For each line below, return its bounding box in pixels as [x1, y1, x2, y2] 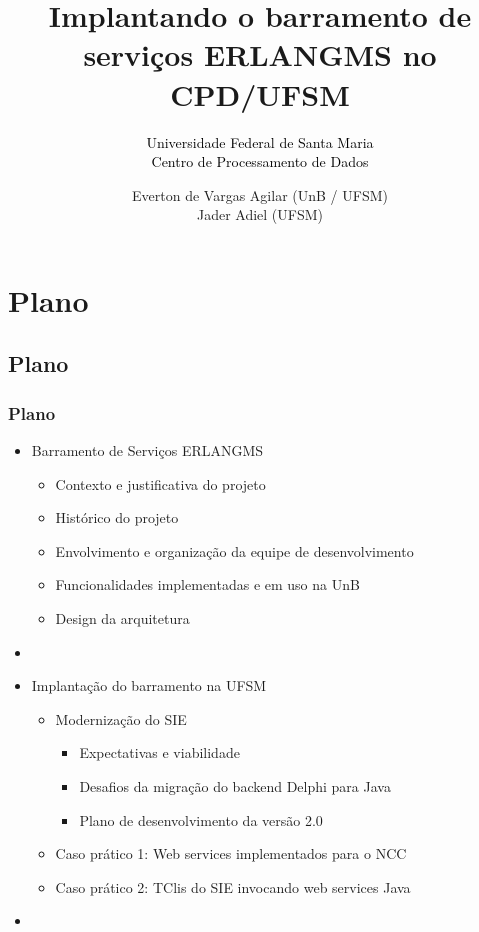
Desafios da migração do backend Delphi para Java [79, 776, 391, 796]
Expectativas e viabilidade [79, 742, 240, 763]
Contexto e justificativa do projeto [55, 473, 266, 494]
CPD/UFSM [170, 73, 350, 114]
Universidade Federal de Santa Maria [146, 131, 374, 152]
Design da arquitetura [55, 608, 190, 629]
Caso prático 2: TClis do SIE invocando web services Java [55, 876, 411, 897]
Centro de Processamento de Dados [151, 151, 369, 172]
